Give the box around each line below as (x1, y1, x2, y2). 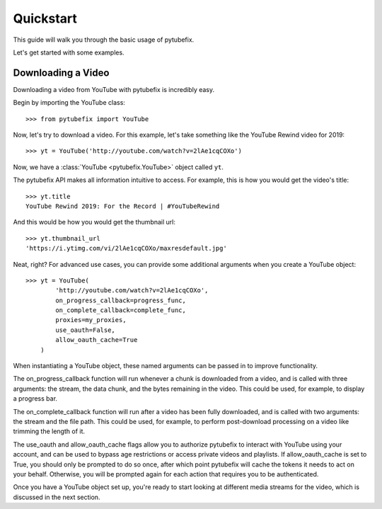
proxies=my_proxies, (55, 316, 127, 324)
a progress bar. (13, 394, 58, 403)
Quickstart (13, 11, 78, 26)
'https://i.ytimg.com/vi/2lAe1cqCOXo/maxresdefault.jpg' (25, 244, 228, 253)
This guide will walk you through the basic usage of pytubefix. (13, 35, 195, 44)
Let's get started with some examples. (13, 48, 125, 57)
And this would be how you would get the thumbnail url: (13, 218, 176, 227)
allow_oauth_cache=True (55, 336, 138, 344)
